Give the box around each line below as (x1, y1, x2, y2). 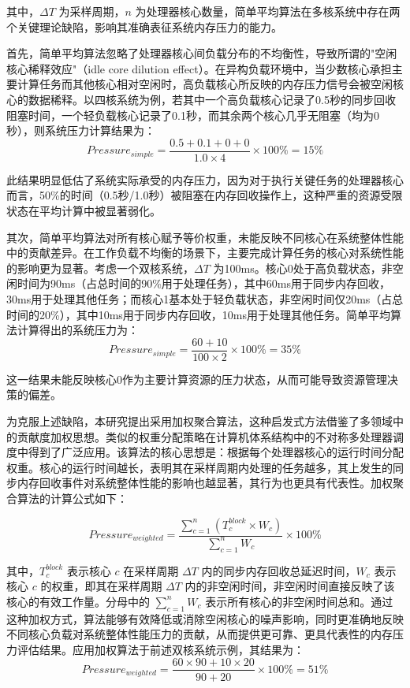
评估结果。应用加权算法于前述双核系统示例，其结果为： (17, 641, 304, 657)
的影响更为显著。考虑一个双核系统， (6, 259, 194, 276)
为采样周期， (58, 3, 125, 19)
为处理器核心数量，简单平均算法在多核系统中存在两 (135, 3, 401, 19)
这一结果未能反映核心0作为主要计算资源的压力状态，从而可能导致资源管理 (6, 370, 387, 387)
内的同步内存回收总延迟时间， (201, 562, 356, 578)
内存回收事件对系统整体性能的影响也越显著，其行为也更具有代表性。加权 (17, 474, 393, 491)
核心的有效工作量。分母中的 (6, 593, 150, 609)
